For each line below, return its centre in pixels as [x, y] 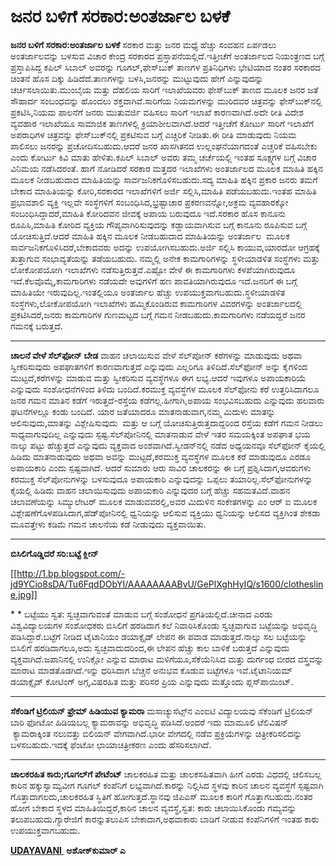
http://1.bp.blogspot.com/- [71, 573]
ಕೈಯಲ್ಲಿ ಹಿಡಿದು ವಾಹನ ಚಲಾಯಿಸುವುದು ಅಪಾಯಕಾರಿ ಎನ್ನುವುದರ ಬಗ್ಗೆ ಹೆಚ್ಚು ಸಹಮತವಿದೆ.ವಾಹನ [150, 490]
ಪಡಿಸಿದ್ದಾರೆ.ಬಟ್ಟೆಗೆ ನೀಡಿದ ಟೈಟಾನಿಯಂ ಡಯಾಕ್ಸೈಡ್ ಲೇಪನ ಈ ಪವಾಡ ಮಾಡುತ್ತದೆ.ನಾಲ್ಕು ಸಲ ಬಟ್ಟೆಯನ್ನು [159, 636]
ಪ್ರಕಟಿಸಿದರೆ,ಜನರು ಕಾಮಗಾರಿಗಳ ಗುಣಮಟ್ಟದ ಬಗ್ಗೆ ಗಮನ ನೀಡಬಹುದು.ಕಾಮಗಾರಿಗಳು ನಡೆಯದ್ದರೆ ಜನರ [158, 314]
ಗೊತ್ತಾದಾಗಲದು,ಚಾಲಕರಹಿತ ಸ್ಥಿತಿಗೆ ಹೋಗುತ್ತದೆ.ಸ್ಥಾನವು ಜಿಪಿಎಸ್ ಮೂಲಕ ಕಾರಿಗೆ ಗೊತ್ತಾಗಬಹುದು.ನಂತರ [161, 796]
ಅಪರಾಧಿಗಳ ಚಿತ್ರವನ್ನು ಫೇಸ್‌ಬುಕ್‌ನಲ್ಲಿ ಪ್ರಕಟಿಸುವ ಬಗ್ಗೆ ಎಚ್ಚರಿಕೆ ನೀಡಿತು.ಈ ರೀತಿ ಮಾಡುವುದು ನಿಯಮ [153, 134]
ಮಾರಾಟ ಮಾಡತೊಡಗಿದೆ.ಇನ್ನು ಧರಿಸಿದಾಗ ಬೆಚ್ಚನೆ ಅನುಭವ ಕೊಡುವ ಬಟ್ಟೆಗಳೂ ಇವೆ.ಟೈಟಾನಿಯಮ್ [151, 670]
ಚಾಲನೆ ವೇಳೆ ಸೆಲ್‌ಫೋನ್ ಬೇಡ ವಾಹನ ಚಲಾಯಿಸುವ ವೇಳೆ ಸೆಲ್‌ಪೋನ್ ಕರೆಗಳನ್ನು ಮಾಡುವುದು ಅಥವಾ [156, 355]
